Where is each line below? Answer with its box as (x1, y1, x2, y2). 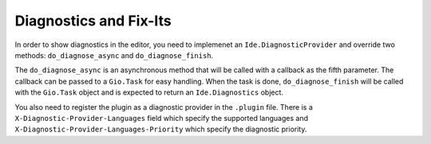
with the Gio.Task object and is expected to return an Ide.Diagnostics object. (14, 88, 283, 97)
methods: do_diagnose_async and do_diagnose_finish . (14, 50, 214, 60)
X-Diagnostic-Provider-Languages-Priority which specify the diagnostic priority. (14, 124, 307, 134)
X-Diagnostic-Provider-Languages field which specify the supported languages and (14, 113, 309, 123)
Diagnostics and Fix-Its (14, 12, 172, 29)
